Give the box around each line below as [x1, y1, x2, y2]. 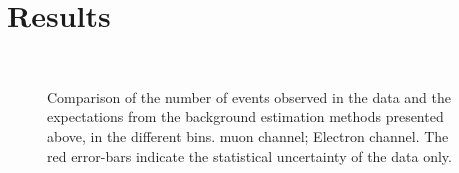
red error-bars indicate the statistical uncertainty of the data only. [47, 145, 452, 166]
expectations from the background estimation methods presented [47, 106, 444, 127]
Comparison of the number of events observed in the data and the [47, 86, 452, 107]
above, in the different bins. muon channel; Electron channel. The [47, 125, 449, 146]
